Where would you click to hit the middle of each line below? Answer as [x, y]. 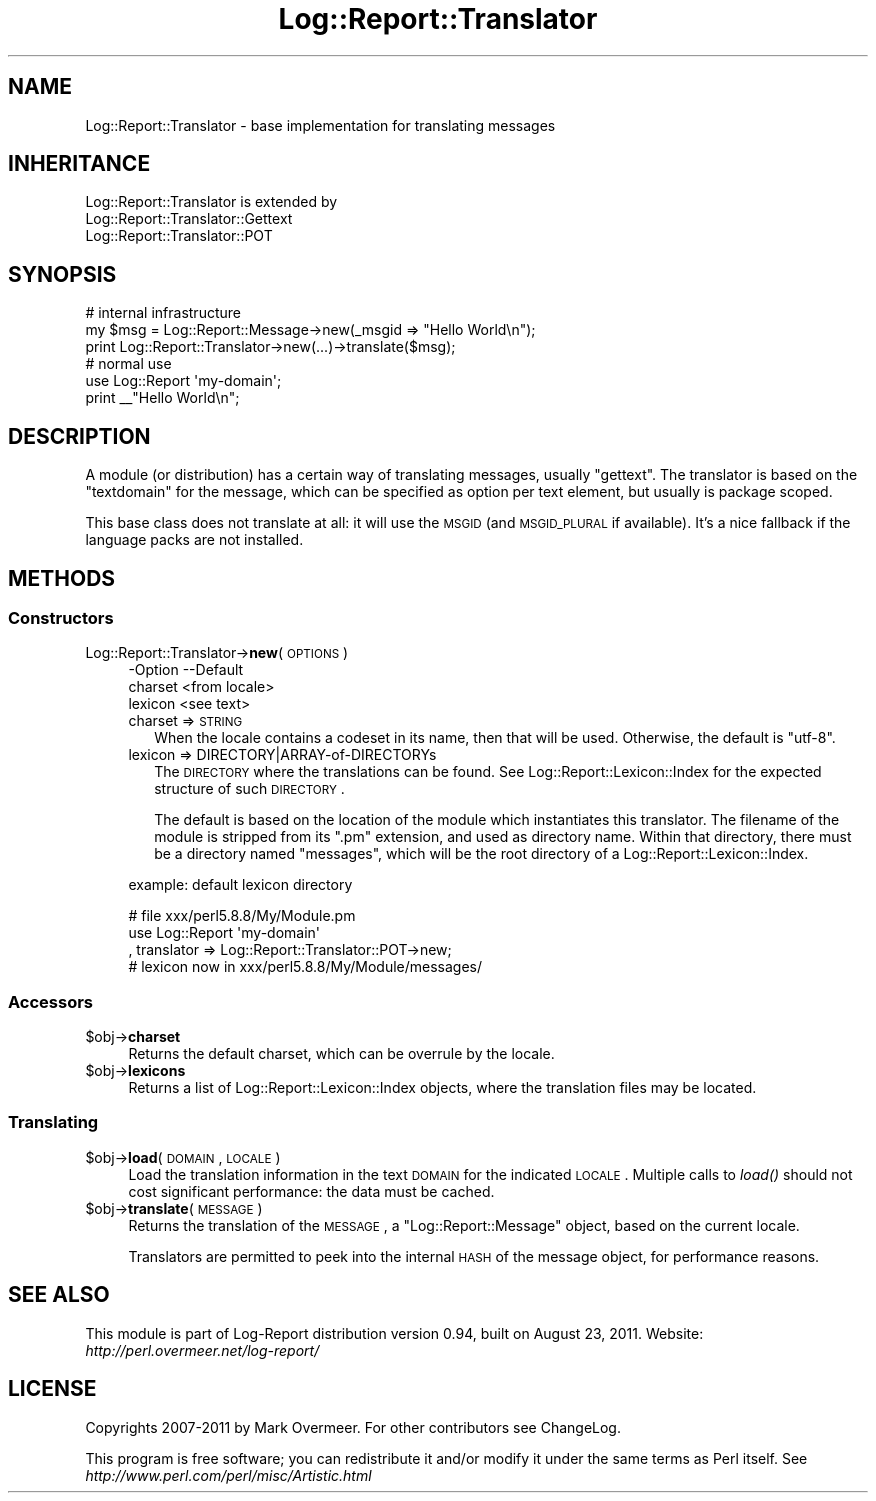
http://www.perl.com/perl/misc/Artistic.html [228, 1475]
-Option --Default [186, 670]
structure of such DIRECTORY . [249, 789]
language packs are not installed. [194, 540]
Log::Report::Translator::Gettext [189, 219]
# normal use [128, 364]
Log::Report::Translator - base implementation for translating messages [320, 125]
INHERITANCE [79, 164]
